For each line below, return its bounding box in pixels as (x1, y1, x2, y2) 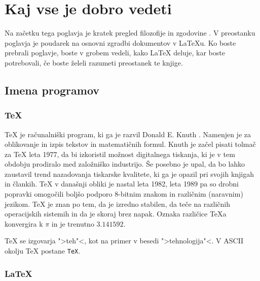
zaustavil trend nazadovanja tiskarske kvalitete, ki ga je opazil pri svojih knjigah (5, 168, 254, 179)
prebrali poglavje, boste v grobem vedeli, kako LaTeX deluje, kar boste (5, 47, 225, 58)
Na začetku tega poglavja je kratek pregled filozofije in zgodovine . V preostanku (5, 27, 255, 38)
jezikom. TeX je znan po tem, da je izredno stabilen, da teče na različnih (5, 198, 231, 209)
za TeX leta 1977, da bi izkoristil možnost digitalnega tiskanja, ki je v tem (5, 148, 235, 159)
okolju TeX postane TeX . (5, 245, 81, 256)
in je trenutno (51, 218, 94, 229)
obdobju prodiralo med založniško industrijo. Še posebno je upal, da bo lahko (5, 159, 245, 169)
